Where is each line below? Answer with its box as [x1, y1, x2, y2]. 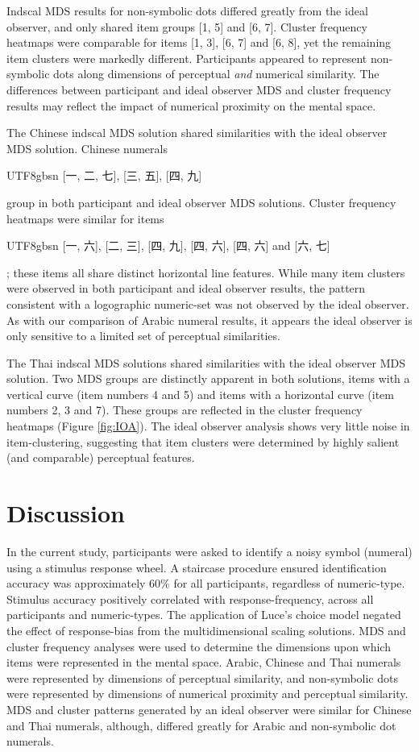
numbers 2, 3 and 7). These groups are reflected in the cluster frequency [6, 401, 363, 418]
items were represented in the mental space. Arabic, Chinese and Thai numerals [6, 654, 401, 671]
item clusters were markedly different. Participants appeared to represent [6, 49, 367, 66]
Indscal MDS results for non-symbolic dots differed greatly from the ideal [6, 2, 368, 19]
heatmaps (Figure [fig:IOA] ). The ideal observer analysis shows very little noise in [6, 418, 410, 434]
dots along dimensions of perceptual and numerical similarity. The [53, 65, 380, 82]
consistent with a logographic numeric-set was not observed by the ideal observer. [6, 295, 409, 312]
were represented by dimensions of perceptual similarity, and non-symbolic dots [6, 669, 398, 686]
